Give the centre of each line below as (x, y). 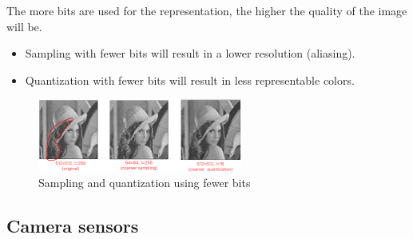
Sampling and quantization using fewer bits (145, 183)
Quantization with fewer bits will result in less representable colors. (190, 80)
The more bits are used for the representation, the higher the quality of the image (207, 10)
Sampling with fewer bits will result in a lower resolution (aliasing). (190, 53)
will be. (24, 26)
